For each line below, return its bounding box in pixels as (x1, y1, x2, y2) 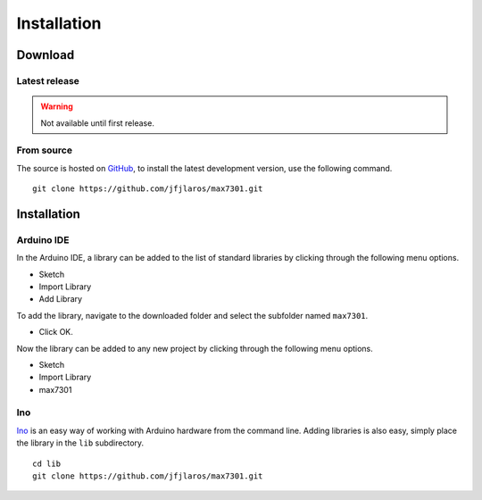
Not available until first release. (40, 117, 155, 129)
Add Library (38, 294, 83, 304)
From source (16, 144, 73, 156)
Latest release (16, 74, 80, 87)
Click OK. (38, 327, 73, 337)
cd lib (32, 458, 62, 469)
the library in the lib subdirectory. (16, 437, 145, 448)
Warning (40, 101, 73, 112)
